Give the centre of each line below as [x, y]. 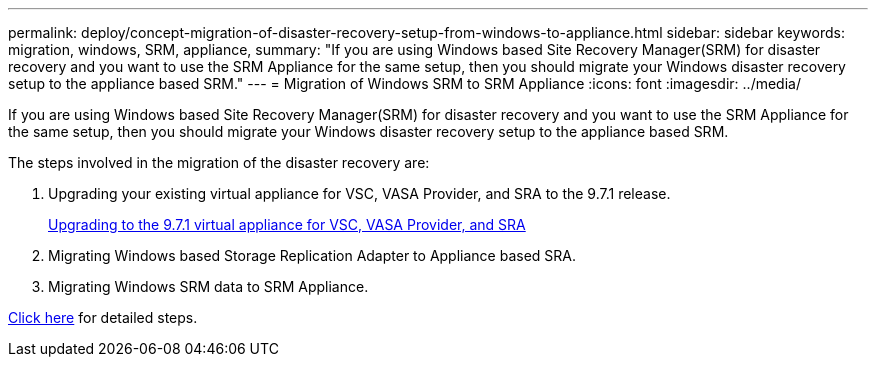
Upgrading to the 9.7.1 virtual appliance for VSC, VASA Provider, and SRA [287, 224]
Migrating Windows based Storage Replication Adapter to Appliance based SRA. [312, 255]
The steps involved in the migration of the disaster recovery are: [219, 162]
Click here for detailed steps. [103, 317]
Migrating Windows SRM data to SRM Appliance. [208, 286]
